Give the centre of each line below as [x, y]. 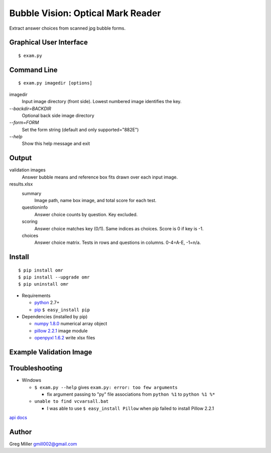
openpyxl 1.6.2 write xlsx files [65, 338]
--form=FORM [24, 123]
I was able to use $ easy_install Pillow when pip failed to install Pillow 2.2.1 [130, 408]
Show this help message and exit [56, 144]
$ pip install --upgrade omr [54, 277]
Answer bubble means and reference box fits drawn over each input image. [100, 177]
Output [21, 158]
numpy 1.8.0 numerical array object [71, 324]
